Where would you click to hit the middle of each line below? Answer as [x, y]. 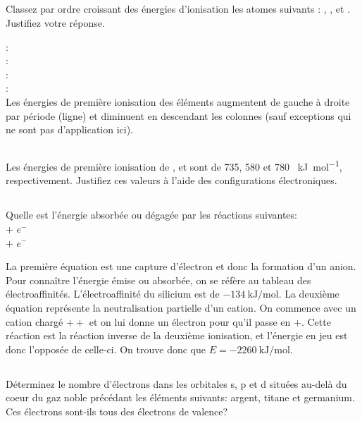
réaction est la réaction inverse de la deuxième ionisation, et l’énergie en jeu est [177, 335]
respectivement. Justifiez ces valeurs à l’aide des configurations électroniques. [171, 180]
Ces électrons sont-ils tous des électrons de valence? [117, 411]
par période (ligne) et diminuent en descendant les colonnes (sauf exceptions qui [179, 115]
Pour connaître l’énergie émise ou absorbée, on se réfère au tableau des [158, 280]
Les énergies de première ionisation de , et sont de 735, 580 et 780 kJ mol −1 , [174, 165]
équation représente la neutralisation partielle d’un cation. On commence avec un [181, 307]
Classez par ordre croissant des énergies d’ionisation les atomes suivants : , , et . [178, 9]
